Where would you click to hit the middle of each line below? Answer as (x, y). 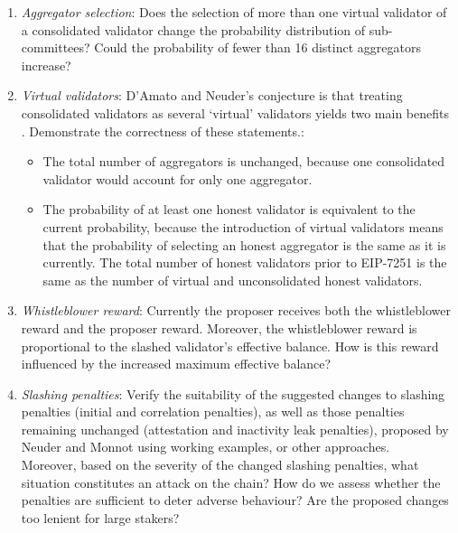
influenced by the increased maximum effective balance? (176, 364)
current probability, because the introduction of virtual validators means (243, 226)
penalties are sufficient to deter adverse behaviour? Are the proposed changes (235, 500)
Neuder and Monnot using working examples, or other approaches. (206, 447)
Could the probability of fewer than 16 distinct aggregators (257, 47)
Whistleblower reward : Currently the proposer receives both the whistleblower (236, 310)
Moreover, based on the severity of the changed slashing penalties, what (220, 465)
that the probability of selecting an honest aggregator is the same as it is (244, 244)
